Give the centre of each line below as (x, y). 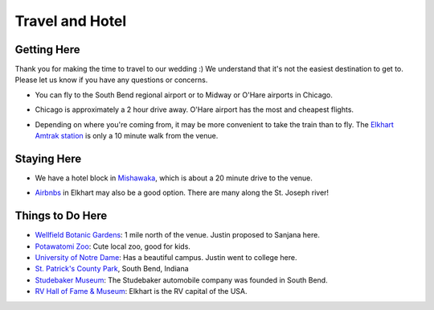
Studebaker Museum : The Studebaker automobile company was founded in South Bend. (182, 280)
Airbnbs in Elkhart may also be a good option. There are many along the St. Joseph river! (182, 192)
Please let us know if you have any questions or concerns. (111, 80)
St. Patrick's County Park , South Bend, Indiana (112, 269)
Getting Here (47, 50)
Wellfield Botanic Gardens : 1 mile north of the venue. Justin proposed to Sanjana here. (178, 235)
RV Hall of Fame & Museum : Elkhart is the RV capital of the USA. (141, 291)
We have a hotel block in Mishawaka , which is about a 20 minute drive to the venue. (174, 178)
